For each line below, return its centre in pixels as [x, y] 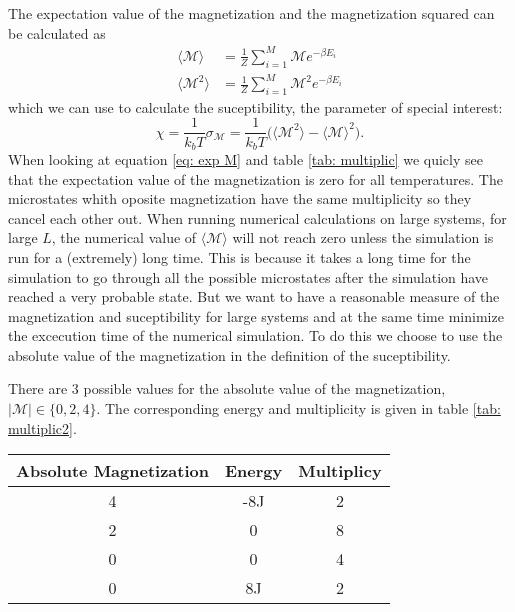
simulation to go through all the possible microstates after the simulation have [248, 276]
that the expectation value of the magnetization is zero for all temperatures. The [255, 178]
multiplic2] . [42, 427]
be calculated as [57, 32]
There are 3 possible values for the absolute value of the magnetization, [227, 388]
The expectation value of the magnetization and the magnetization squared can [251, 13]
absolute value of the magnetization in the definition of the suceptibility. [229, 354]
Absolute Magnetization [112, 471]
